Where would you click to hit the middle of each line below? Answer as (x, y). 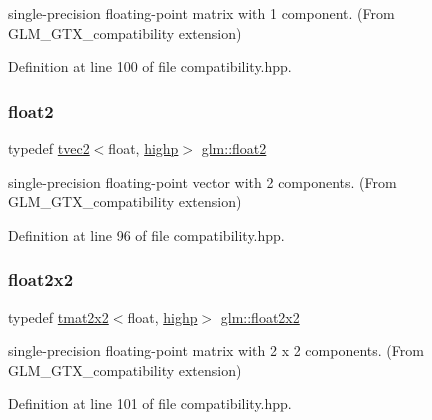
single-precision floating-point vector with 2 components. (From (202, 181)
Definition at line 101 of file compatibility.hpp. (150, 403)
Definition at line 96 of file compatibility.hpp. (146, 234)
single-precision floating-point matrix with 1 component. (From (201, 13)
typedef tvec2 (49, 148)
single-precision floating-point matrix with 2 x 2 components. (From (216, 350)
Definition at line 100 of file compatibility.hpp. (150, 66)
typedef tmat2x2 (58, 316)
